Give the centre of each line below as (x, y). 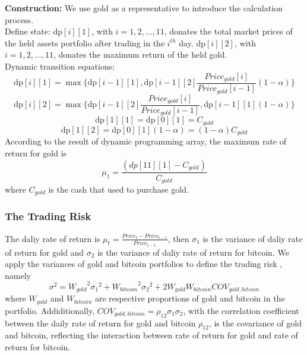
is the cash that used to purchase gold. (118, 189)
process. (19, 19)
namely (18, 275)
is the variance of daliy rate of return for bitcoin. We (193, 252)
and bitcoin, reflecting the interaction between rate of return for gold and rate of (151, 335)
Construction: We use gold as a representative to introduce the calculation (144, 8)
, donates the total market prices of (228, 31)
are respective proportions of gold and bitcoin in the (190, 298)
